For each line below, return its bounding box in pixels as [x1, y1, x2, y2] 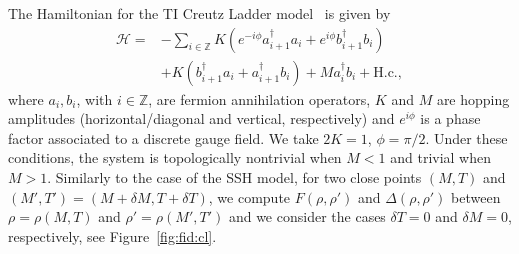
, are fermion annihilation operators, [148, 88, 371, 109]
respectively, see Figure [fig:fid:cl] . [8, 225, 217, 246]
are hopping [436, 88, 510, 109]
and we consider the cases [228, 206, 386, 227]
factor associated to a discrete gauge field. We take [8, 127, 319, 148]
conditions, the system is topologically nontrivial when [8, 147, 342, 168]
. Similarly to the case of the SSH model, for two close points [47, 167, 422, 188]
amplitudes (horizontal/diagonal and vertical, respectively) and [8, 108, 395, 129]
